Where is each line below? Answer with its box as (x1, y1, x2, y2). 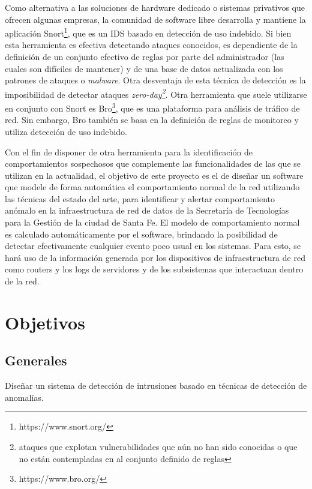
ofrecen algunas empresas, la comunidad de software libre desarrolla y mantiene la (5, 13, 306, 25)
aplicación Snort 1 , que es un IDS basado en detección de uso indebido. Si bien (5, 25, 292, 39)
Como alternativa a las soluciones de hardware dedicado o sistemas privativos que (5, 1, 305, 13)
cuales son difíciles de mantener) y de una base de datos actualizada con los (5, 62, 283, 74)
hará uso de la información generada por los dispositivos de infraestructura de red (5, 251, 305, 263)
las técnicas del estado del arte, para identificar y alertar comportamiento (5, 192, 275, 205)
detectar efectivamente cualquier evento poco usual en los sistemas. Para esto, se (5, 239, 301, 252)
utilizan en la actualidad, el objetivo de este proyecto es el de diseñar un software (5, 169, 304, 181)
